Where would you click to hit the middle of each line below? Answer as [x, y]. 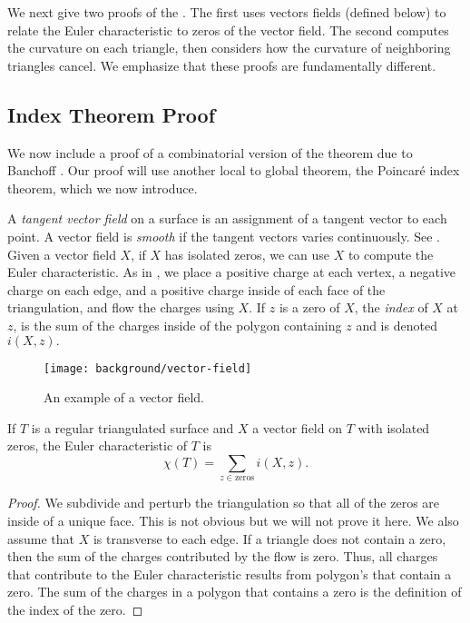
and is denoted [397, 325]
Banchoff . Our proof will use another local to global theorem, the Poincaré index [234, 170]
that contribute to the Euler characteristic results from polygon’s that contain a [230, 574]
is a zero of [309, 307]
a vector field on [297, 427]
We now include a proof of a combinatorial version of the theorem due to [210, 152]
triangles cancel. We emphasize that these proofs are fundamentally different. [222, 65]
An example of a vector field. [124, 397]
